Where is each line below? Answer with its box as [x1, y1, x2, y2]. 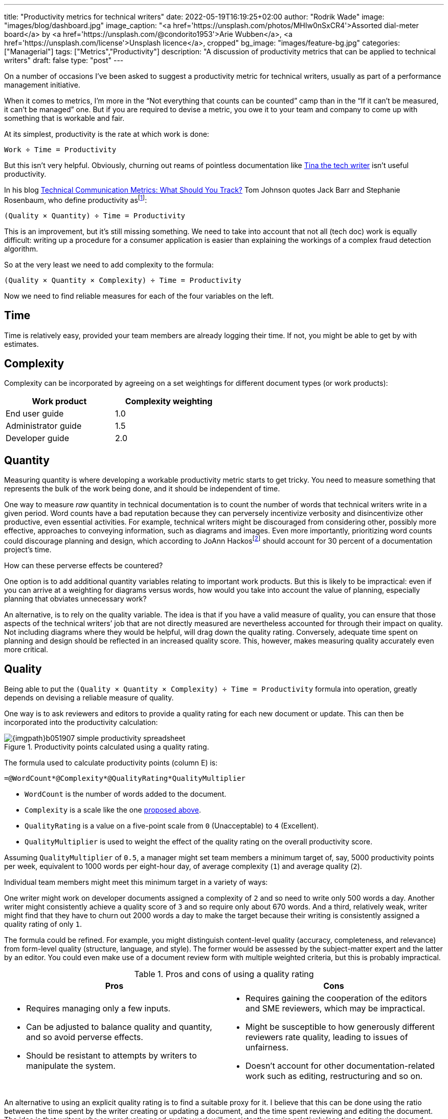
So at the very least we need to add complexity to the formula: [4, 260, 214, 269]
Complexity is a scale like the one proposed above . [25, 805, 201, 814]
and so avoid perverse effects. [26, 1031, 143, 1042]
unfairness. [245, 1042, 288, 1052]
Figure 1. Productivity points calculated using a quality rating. [4, 742, 209, 751]
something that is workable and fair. [4, 114, 125, 122]
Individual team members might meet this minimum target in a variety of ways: [4, 877, 268, 886]
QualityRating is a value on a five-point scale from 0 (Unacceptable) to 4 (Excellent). [25, 821, 319, 830]
